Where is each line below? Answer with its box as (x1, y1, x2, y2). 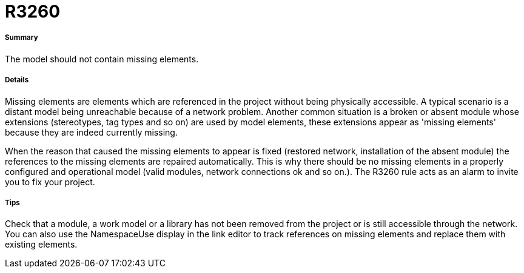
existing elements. (5, 239, 78, 250)
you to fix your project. (5, 176, 95, 187)
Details (5, 76, 29, 85)
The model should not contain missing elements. (5, 53, 199, 64)
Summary (5, 33, 38, 42)
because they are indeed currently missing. (5, 127, 178, 137)
